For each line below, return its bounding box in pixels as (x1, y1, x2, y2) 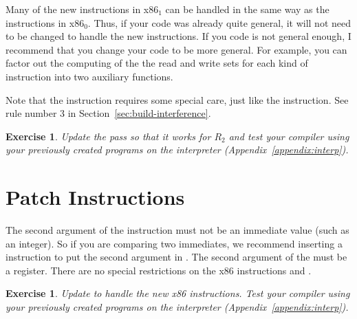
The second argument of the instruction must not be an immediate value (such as (6, 223, 349, 237)
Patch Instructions (6, 183, 185, 211)
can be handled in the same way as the (165, 2, 329, 16)
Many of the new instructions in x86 (6, 2, 159, 16)
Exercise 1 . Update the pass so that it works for (6, 129, 211, 143)
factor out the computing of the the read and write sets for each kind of (6, 56, 308, 70)
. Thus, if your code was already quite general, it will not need (87, 15, 351, 30)
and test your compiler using (228, 129, 349, 143)
